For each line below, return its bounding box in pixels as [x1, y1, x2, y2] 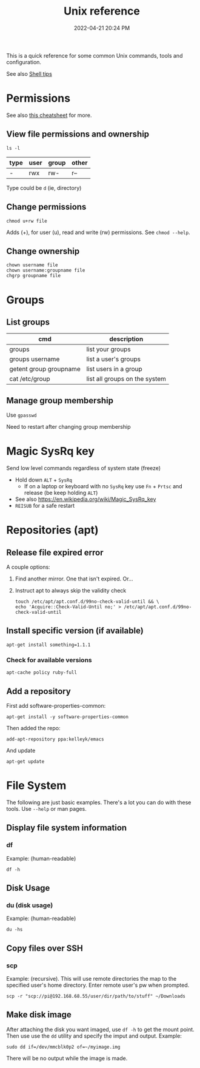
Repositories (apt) [6, 523, 99, 537]
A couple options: [6, 563, 50, 571]
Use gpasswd [6, 411, 38, 419]
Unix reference [63, 4, 141, 18]
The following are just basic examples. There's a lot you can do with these [6, 799, 192, 806]
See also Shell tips [6, 70, 53, 77]
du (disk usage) [6, 901, 53, 909]
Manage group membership [6, 395, 114, 406]
